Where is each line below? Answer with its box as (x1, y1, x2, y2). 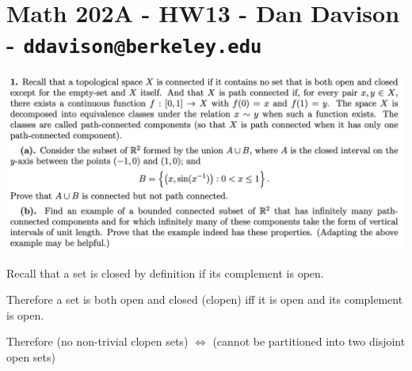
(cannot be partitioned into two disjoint (212, 333, 406, 350)
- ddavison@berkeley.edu (6, 28, 262, 60)
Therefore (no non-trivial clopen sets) (6, 333, 189, 350)
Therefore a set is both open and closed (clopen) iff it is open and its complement (6, 291, 403, 308)
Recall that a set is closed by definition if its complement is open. (6, 264, 324, 281)
